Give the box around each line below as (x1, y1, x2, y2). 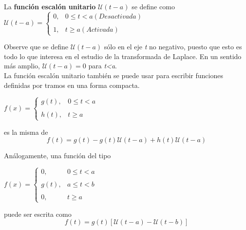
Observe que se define (4, 42, 69, 52)
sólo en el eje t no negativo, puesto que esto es (104, 42, 242, 52)
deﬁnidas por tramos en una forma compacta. (4, 80, 140, 90)
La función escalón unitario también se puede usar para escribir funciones (4, 70, 223, 80)
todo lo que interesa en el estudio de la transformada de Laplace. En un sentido (4, 51, 242, 61)
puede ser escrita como (4, 209, 72, 219)
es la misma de (4, 126, 48, 137)
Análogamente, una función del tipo (4, 150, 111, 161)
